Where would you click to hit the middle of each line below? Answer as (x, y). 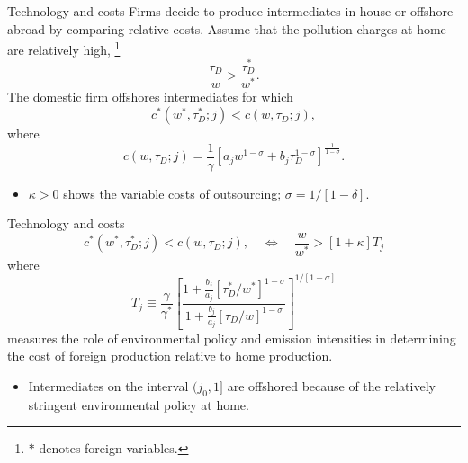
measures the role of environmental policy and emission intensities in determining (232, 338)
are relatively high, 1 (64, 48)
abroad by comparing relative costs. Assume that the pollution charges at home (227, 28)
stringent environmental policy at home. (139, 404)
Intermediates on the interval (108, 385)
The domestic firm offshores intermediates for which (150, 97)
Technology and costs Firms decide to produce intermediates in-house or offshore (230, 11)
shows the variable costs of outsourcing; (172, 193)
